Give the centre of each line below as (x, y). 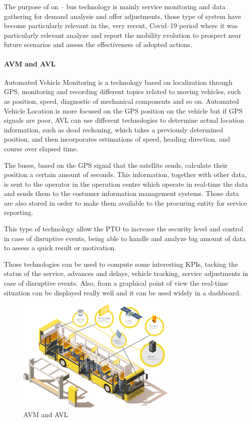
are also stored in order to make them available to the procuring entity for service (126, 202)
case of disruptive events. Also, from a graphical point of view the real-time (116, 283)
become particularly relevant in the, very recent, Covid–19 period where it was (121, 25)
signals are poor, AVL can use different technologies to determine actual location (124, 120)
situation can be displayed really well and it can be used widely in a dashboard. (123, 292)
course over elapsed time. (41, 148)
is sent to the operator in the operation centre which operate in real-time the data (126, 184)
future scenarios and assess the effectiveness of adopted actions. (98, 44)
